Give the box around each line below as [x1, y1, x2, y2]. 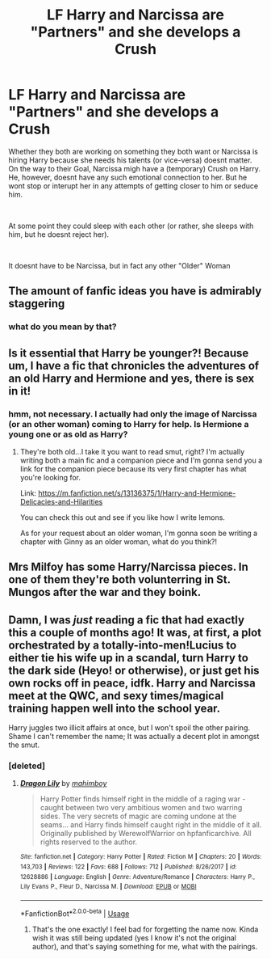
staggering [8, 297, 65, 311]
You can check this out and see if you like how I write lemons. [19, 512, 226, 522]
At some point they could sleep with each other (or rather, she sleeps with [8, 221, 254, 230]
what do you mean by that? [8, 321, 117, 332]
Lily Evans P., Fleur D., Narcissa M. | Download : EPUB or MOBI [19, 883, 197, 891]
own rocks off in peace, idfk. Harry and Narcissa [8, 676, 256, 690]
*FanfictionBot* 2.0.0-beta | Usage [19, 907, 130, 919]
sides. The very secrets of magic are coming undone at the [40, 811, 237, 822]
